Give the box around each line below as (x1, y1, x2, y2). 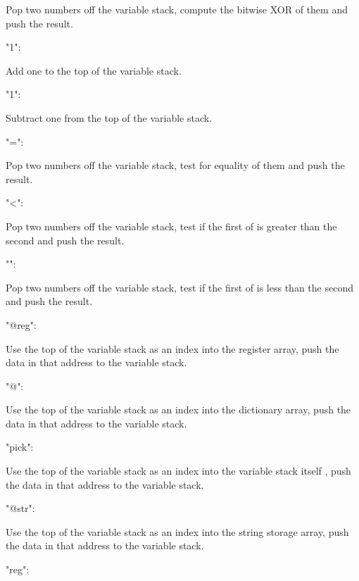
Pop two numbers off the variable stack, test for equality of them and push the (6, 158, 345, 173)
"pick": (6, 439, 34, 454)
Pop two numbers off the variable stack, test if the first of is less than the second (6, 280, 353, 294)
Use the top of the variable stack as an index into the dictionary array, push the (6, 402, 351, 417)
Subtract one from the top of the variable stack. (6, 110, 213, 125)
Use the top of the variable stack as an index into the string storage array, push (6, 524, 349, 539)
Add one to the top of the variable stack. (6, 63, 182, 77)
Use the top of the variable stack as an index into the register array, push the (6, 341, 339, 356)
